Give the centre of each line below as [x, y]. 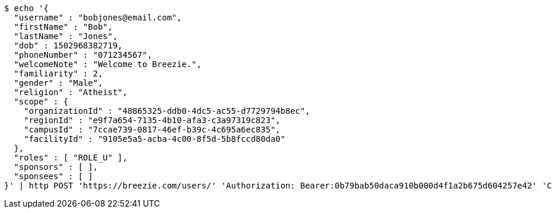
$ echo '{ [26, 8]
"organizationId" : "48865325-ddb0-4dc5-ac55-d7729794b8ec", [167, 111]
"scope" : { [41, 102]
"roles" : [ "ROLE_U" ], [71, 158]
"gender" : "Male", [58, 83]
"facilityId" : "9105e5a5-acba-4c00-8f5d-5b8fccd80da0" [155, 139]
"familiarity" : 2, [58, 74]
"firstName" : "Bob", [63, 27]
